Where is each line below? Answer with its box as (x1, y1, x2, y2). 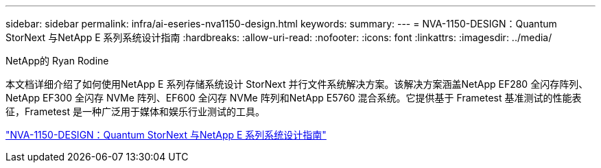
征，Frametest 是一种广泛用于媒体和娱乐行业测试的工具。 (5, 106, 265, 117)
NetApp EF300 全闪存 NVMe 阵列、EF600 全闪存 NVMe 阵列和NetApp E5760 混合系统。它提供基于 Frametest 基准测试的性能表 (5, 92, 582, 104)
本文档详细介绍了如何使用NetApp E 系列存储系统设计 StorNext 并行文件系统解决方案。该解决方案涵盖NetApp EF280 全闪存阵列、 (5, 78, 589, 90)
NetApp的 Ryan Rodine (5, 55, 109, 67)
